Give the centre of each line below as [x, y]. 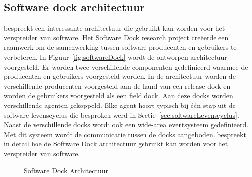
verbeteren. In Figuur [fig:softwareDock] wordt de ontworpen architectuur [116, 56]
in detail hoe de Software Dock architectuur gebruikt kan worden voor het [116, 144]
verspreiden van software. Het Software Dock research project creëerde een [116, 37]
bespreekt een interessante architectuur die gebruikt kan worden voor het [115, 28]
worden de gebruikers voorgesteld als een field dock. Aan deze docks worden [119, 95]
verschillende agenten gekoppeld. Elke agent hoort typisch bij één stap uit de [120, 105]
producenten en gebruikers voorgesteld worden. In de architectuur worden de [120, 76]
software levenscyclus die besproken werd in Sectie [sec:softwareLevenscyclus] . [122, 115]
